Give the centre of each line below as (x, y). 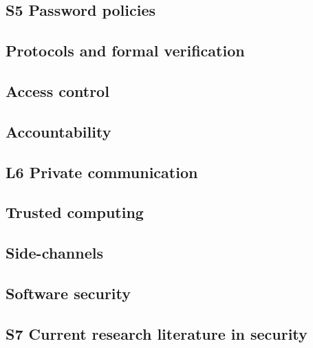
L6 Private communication (102, 172)
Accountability (58, 131)
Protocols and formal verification (125, 51)
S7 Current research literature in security (156, 333)
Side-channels (55, 253)
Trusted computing (75, 212)
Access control (57, 90)
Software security (68, 293)
